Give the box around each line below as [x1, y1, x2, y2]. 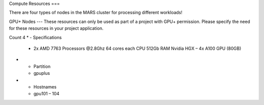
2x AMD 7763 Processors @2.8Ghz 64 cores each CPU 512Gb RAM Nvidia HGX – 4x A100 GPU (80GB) [33, 45, 242, 51]
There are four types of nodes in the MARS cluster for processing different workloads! [9, 10, 183, 16]
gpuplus [33, 70, 50, 76]
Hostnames [33, 84, 57, 90]
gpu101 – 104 [33, 91, 60, 97]
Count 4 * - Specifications [9, 34, 62, 40]
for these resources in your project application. [9, 25, 104, 31]
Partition [33, 63, 51, 69]
